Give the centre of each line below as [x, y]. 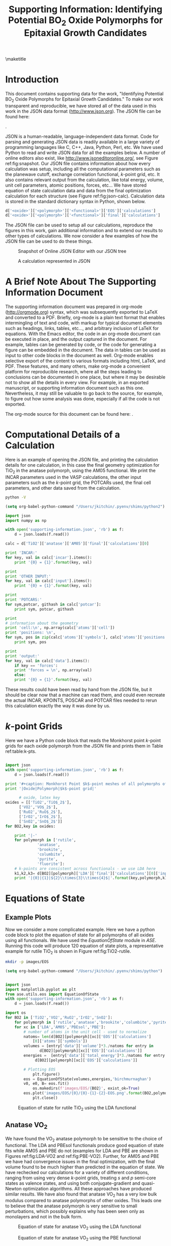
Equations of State [45, 898]
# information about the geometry [42, 623]
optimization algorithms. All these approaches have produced [87, 1188]
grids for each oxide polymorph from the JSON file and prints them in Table [84, 746]
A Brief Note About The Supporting [81, 282]
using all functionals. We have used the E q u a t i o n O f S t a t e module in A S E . [81, 940]
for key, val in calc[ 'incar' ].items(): [49, 557]
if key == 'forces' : [36, 666]
